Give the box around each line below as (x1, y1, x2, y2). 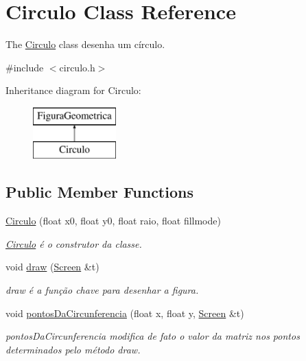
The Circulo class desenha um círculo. (5, 37, 165, 51)
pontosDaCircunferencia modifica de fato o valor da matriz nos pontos (5, 329, 300, 343)
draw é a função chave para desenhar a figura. (5, 283, 199, 297)
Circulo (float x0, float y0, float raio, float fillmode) (5, 213, 221, 228)
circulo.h (59, 60, 95, 74)
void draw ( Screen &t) (5, 259, 99, 274)
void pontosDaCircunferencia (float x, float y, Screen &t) (5, 305, 244, 320)
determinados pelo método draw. (5, 342, 141, 356)
